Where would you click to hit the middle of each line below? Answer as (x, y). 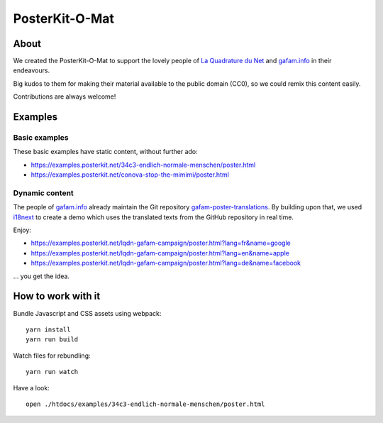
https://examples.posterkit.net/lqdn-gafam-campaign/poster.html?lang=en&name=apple (160, 253)
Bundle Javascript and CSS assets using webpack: (87, 313)
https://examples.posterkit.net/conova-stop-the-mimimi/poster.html (130, 175)
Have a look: (31, 388)
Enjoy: (22, 230)
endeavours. (31, 70)
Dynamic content (43, 193)
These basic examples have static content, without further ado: (105, 152)
